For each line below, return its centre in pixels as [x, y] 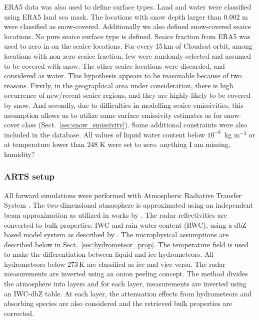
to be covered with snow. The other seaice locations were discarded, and [114, 65]
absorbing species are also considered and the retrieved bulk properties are [118, 303]
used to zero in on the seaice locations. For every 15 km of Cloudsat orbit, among [128, 46]
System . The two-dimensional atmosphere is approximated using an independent [128, 205]
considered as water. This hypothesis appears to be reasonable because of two [123, 75]
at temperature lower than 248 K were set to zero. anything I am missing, [117, 144]
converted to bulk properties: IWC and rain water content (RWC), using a [118, 224]
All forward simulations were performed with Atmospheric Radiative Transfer [123, 195]
